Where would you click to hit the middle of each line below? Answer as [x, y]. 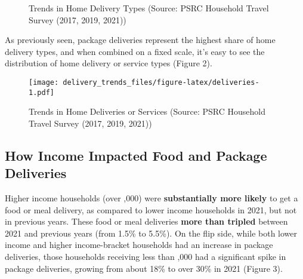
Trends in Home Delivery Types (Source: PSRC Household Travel [149, 8]
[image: [44, 82]
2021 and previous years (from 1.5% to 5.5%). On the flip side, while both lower [151, 233]
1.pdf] [41, 92]
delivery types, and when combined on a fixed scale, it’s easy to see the [135, 51]
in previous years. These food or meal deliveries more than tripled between [146, 221]
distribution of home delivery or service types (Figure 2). [109, 63]
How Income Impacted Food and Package [136, 155]
